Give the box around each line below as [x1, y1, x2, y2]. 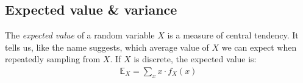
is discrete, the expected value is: [134, 52, 257, 65]
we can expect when [221, 40, 297, 53]
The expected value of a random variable [5, 29, 155, 41]
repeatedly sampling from [5, 52, 101, 65]
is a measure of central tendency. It [167, 29, 299, 41]
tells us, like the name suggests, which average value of [5, 40, 209, 53]
